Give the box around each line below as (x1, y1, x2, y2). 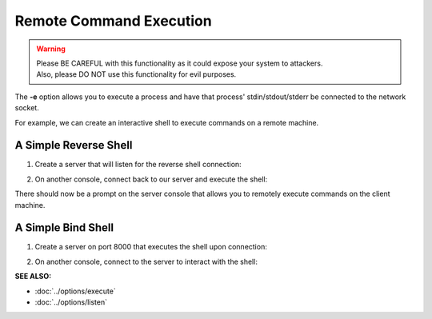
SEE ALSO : (14, 272, 52, 281)
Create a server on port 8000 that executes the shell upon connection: (34, 242, 267, 252)
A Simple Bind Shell (14, 221, 114, 235)
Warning (36, 44, 66, 54)
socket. (14, 103, 39, 113)
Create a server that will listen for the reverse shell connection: (34, 160, 242, 169)
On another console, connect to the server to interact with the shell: (34, 257, 258, 266)
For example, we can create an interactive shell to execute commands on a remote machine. (14, 118, 319, 127)
